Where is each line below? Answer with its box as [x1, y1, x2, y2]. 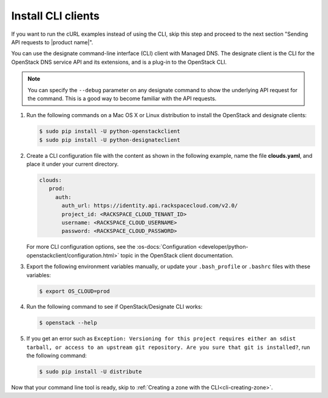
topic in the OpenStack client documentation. [120, 252, 234, 259]
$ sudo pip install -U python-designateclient [39, 137, 180, 143]
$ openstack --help [39, 319, 97, 326]
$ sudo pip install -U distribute [39, 368, 142, 376]
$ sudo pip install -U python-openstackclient [39, 128, 180, 135]
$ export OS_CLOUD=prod [39, 288, 111, 294]
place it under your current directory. [26, 161, 119, 168]
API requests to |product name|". [11, 38, 94, 46]
